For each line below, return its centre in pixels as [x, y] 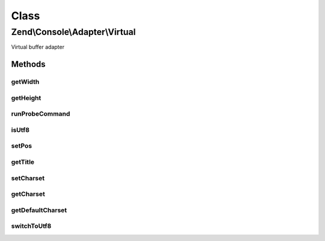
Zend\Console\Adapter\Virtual [73, 32]
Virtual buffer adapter [38, 47]
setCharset [28, 178]
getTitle [23, 161]
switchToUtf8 [31, 226]
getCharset [28, 194]
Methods [28, 64]
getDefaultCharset [39, 210]
